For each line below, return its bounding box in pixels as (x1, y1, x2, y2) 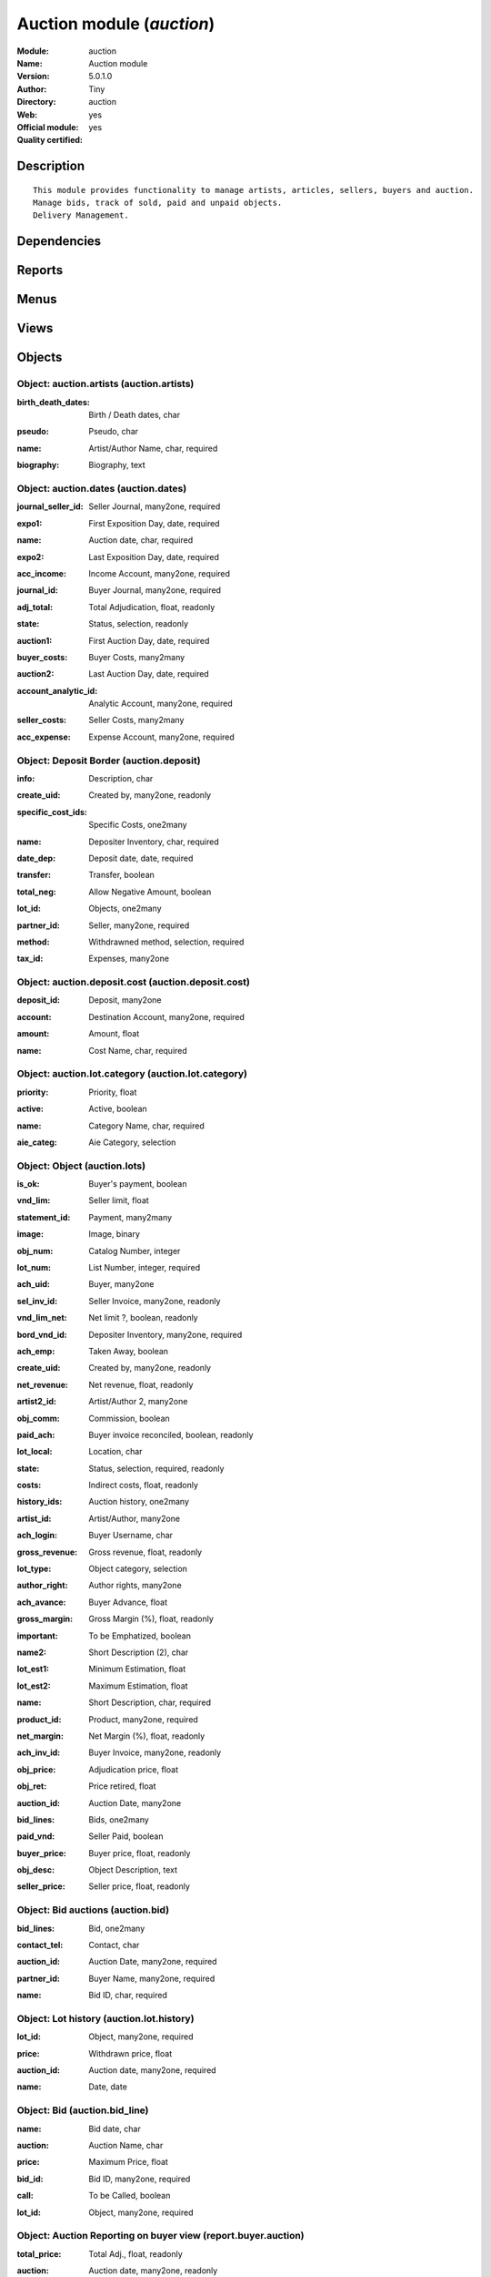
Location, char (88, 1446, 143, 1457)
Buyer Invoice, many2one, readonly (88, 1747, 222, 1758)
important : (16, 1630, 58, 1641)
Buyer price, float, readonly (88, 1847, 191, 1858)
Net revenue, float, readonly (88, 1379, 194, 1390)
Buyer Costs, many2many (88, 651, 185, 662)
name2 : (16, 1647, 47, 1658)
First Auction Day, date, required (88, 635, 210, 646)
